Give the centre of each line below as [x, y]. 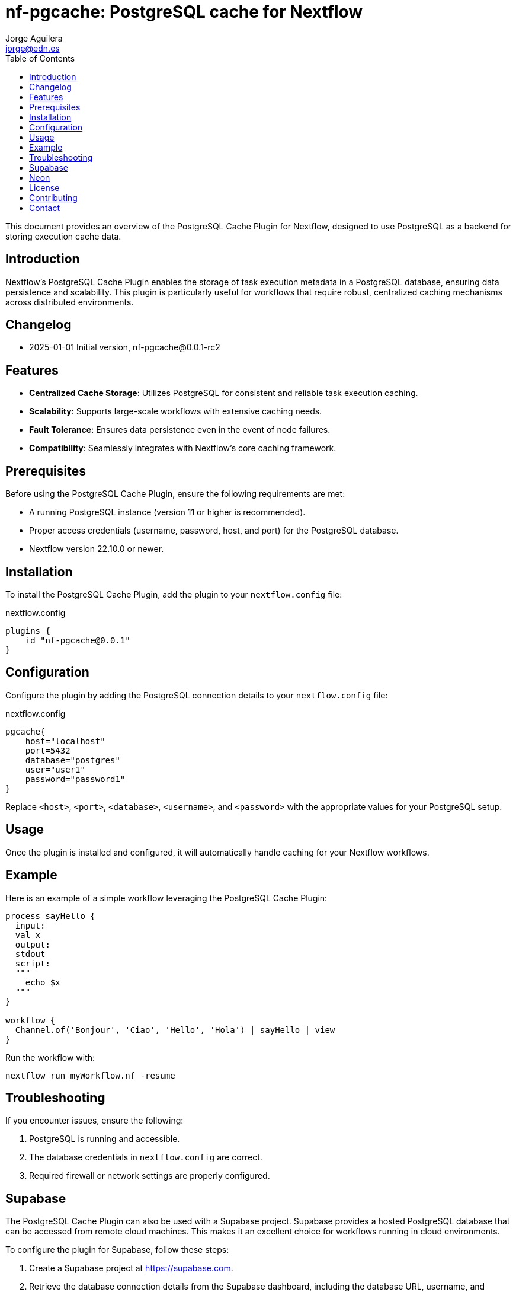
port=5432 [48, 750]
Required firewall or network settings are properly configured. [150, 1176]
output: [33, 944]
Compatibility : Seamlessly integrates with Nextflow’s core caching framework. [183, 448]
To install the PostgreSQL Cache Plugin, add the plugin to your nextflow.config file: [174, 594]
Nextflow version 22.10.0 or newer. [97, 549]
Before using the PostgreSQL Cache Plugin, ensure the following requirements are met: [175, 494]
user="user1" [55, 769]
